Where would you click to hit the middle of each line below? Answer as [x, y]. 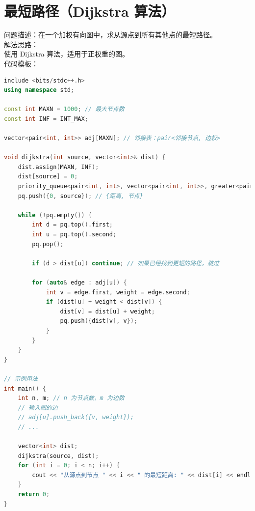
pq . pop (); [48, 244]
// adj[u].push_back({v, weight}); [76, 417]
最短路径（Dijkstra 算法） [90, 11]
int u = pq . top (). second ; [74, 234]
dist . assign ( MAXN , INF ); [58, 167]
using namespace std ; [39, 90]
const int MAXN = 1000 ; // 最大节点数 [64, 109]
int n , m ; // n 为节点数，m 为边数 [71, 398]
